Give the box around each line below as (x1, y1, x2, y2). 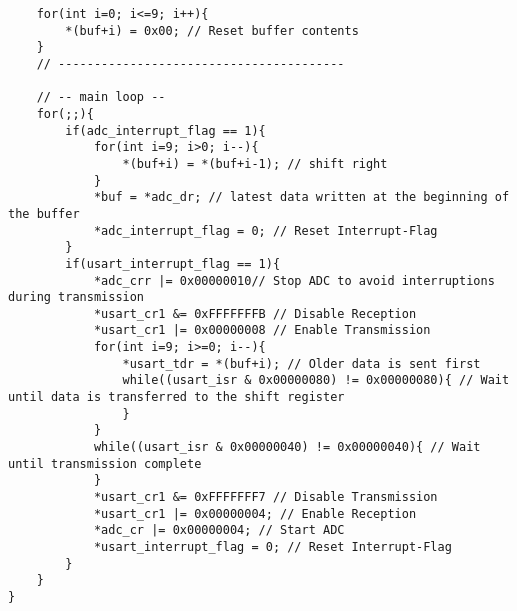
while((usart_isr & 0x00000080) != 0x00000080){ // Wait (122, 373, 510, 388)
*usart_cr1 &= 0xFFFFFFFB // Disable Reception (93, 306, 417, 321)
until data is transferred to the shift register (8, 390, 345, 405)
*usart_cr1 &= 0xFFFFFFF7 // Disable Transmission (93, 490, 438, 505)
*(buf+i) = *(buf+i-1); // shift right (122, 156, 388, 171)
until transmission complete (8, 456, 202, 471)
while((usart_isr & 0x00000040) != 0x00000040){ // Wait (93, 440, 481, 455)
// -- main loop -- (36, 90, 166, 105)
